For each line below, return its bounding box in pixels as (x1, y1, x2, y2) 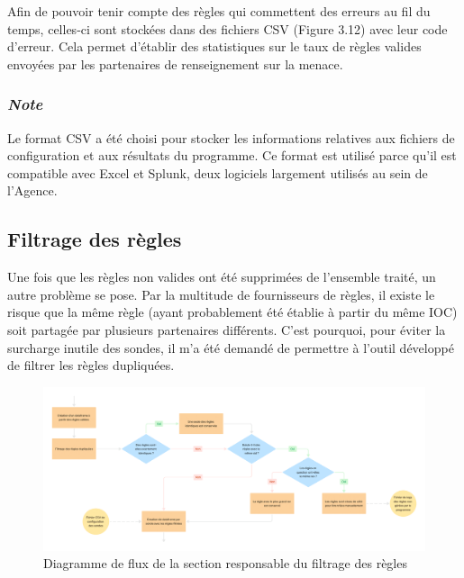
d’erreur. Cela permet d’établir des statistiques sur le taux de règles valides (7, 37, 422, 56)
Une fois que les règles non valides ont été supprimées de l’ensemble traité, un (7, 267, 436, 286)
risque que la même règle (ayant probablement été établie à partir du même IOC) (7, 303, 458, 321)
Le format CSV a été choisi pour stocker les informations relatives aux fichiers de (7, 128, 455, 147)
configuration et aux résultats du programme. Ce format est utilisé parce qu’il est (7, 146, 457, 165)
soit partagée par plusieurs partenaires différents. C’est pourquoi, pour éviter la (7, 320, 446, 339)
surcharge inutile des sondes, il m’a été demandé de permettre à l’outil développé (7, 338, 454, 357)
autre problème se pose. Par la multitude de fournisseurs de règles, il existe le (7, 284, 435, 303)
